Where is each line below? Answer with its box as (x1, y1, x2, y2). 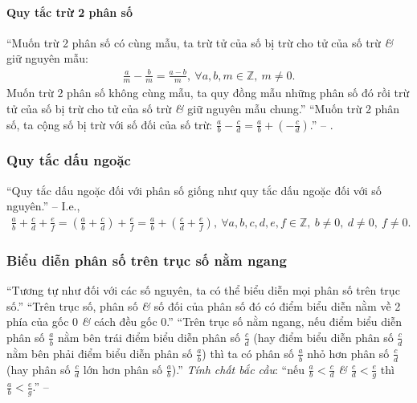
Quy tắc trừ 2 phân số (6, 3, 133, 20)
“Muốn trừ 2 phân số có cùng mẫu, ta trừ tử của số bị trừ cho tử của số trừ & (6, 34, 394, 51)
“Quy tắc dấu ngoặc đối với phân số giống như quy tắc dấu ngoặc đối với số (6, 181, 382, 198)
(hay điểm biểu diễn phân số (253, 328, 394, 345)
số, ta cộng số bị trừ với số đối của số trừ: (6, 116, 213, 132)
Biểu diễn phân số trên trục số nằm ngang (6, 250, 287, 270)
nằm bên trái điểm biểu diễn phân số (58, 328, 240, 345)
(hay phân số (6, 360, 71, 377)
